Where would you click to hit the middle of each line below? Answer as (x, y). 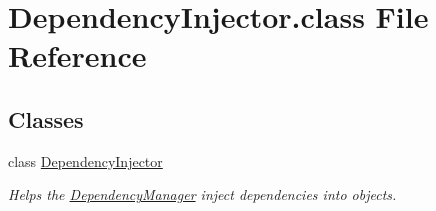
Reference (77, 55)
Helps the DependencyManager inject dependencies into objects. (202, 194)
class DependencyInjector (85, 160)
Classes (46, 118)
